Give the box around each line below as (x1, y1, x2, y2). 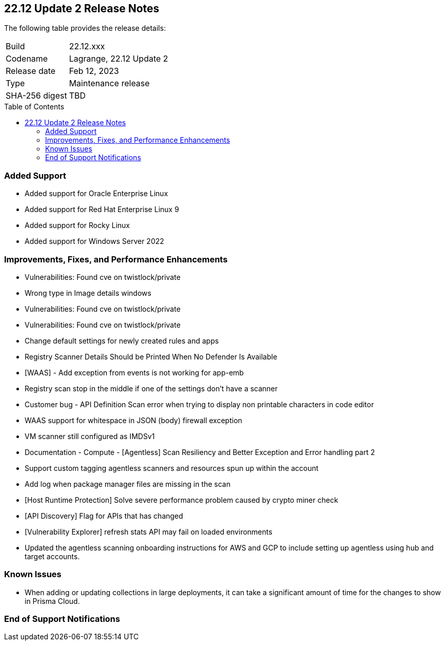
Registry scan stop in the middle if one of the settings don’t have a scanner (25, 384, 278, 393)
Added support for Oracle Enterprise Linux (25, 189, 168, 198)
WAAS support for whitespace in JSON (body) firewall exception (25, 415, 242, 425)
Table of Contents (4, 102, 65, 111)
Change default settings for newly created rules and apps (25, 336, 219, 345)
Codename (6, 53, 48, 64)
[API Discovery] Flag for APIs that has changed (25, 511, 184, 520)
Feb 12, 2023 (69, 66, 119, 77)
